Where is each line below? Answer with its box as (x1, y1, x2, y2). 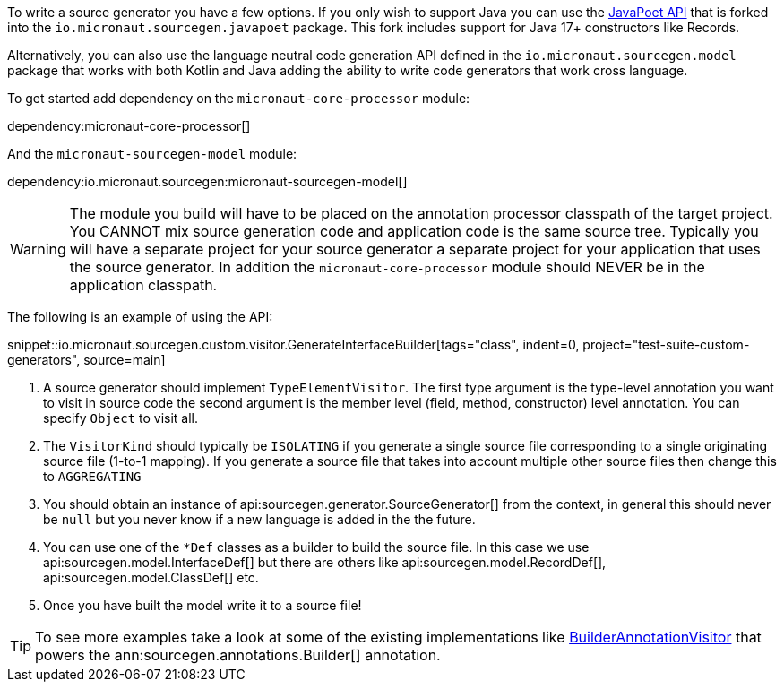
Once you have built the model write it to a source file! (43, 598, 362, 613)
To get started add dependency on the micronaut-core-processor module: (7, 90, 470, 106)
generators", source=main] (7, 352, 166, 367)
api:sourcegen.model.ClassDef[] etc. (43, 570, 259, 585)
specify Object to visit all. (43, 410, 199, 426)
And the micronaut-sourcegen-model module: (7, 146, 297, 161)
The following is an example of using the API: (7, 309, 273, 324)
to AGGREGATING (43, 469, 142, 484)
